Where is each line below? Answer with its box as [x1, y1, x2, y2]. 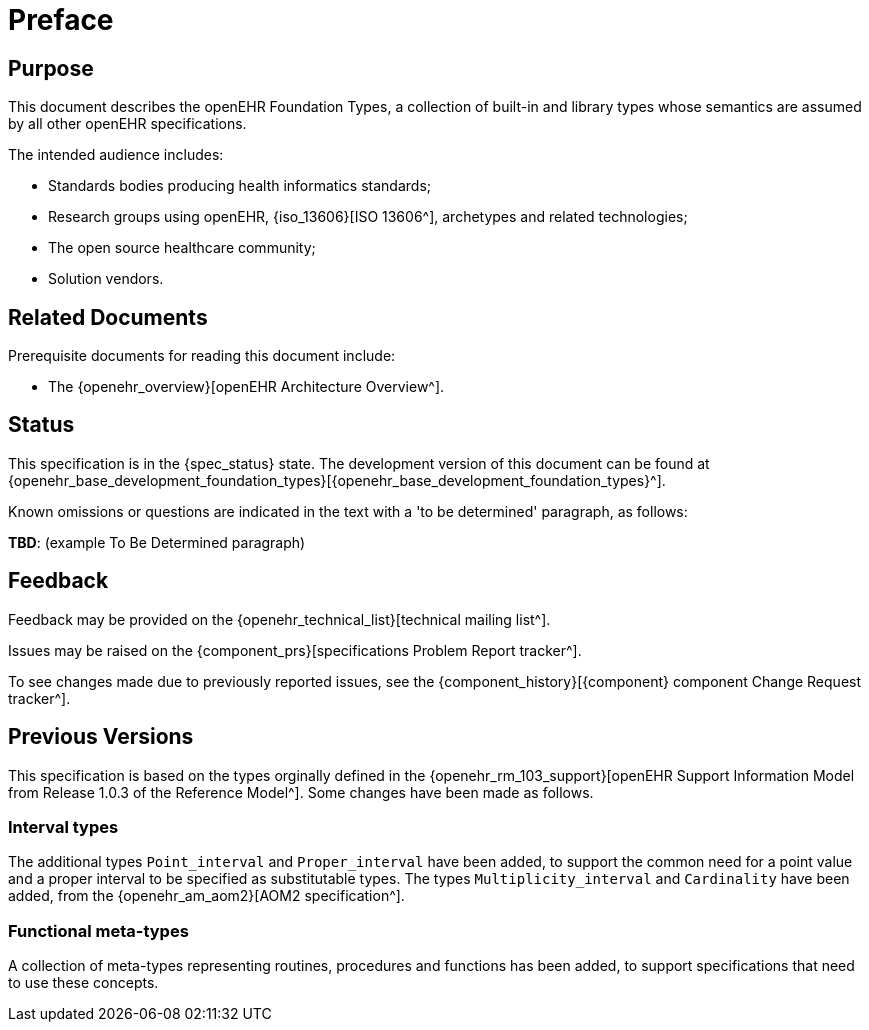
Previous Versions [8, 724, 194, 750]
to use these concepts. [8, 974, 159, 992]
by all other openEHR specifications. [8, 115, 247, 133]
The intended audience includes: [8, 146, 224, 164]
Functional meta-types [8, 920, 189, 941]
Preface [8, 3, 114, 37]
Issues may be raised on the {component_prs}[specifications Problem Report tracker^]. [8, 641, 582, 659]
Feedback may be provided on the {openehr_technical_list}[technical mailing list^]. [8, 610, 551, 628]
